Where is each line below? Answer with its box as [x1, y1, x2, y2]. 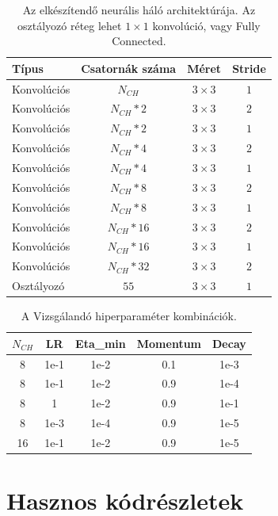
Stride [232, 59, 266, 76]
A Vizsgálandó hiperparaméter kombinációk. [21, 308, 237, 324]
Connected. [112, 32, 166, 49]
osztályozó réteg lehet [17, 17, 122, 33]
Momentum [136, 334, 202, 351]
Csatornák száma [81, 59, 177, 76]
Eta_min [75, 334, 126, 351]
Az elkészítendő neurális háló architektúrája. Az [22, 2, 256, 17]
